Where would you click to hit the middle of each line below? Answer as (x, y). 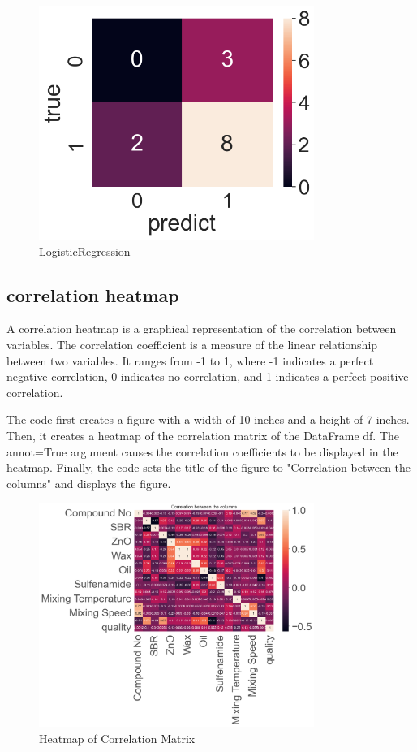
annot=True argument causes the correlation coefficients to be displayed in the (202, 451)
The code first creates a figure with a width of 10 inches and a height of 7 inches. (208, 419)
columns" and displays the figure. (89, 483)
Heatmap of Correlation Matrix (117, 738)
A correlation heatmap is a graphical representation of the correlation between (202, 328)
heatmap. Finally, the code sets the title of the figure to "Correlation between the (209, 467)
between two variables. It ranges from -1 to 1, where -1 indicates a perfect (190, 360)
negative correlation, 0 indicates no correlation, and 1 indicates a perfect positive (208, 376)
